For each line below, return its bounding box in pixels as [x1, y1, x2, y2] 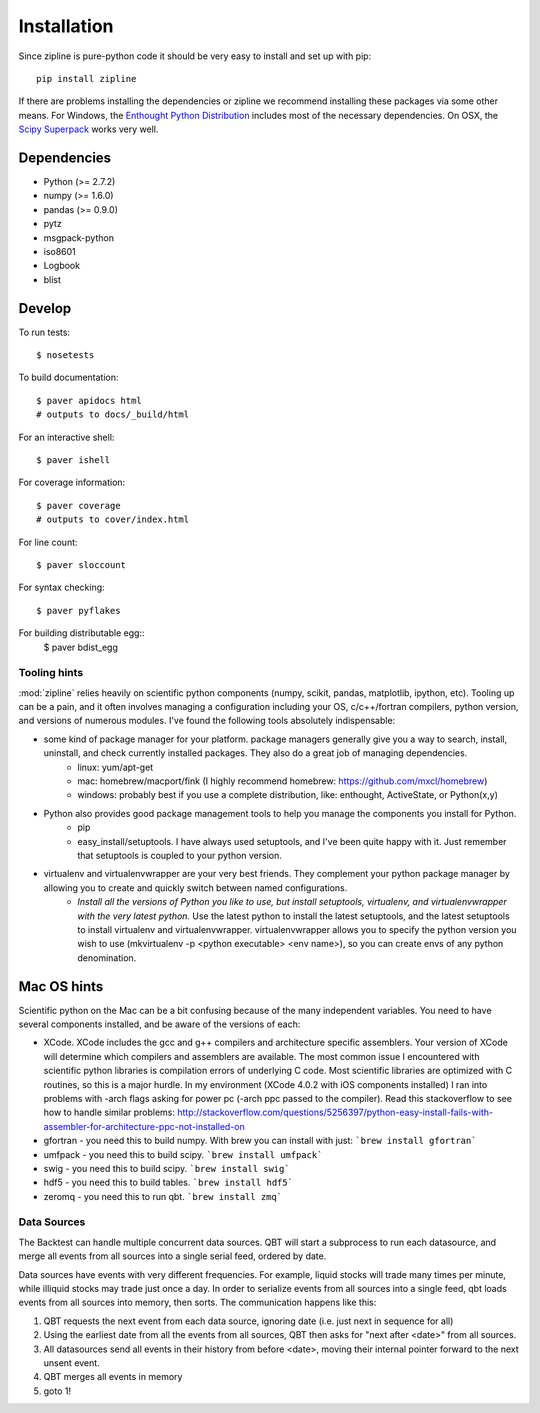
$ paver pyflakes [36, 605, 121, 616]
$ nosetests [36, 350, 95, 361]
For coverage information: [18, 476, 126, 489]
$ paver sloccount [36, 559, 127, 570]
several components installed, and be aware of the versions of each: [18, 1018, 301, 1030]
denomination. [77, 951, 137, 964]
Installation [18, 15, 114, 37]
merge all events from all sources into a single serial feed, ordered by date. [18, 1250, 327, 1262]
